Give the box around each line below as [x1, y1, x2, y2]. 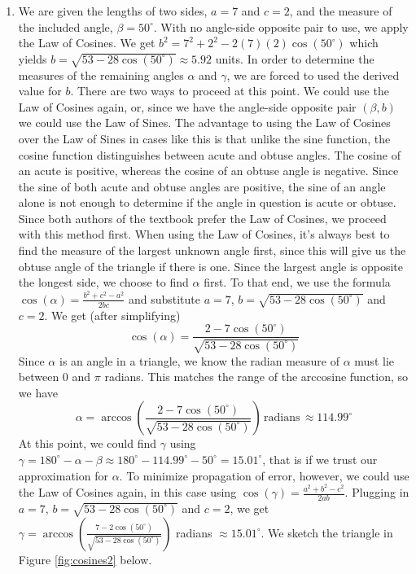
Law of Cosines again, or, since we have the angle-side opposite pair [18, 98, 357, 115]
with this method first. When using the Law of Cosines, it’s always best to [18, 226, 390, 243]
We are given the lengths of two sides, [18, 2, 208, 19]
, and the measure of [289, 2, 392, 19]
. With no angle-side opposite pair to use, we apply [153, 18, 409, 35]
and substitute [128, 290, 201, 307]
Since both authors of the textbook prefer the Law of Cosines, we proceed [18, 209, 387, 226]
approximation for [18, 467, 108, 484]
